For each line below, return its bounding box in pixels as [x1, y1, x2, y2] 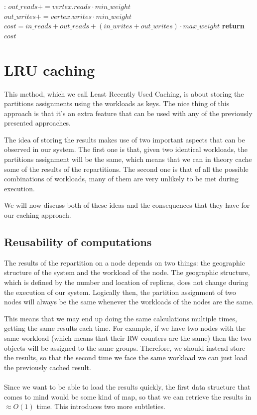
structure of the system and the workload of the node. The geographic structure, [4, 267, 250, 277]
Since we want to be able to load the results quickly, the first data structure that [4, 381, 251, 392]
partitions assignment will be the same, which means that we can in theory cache [4, 154, 252, 164]
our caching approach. [4, 210, 71, 220]
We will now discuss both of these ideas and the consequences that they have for [4, 200, 250, 210]
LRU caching [4, 59, 95, 80]
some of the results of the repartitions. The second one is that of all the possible [4, 163, 249, 174]
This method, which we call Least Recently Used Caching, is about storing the [4, 88, 244, 99]
